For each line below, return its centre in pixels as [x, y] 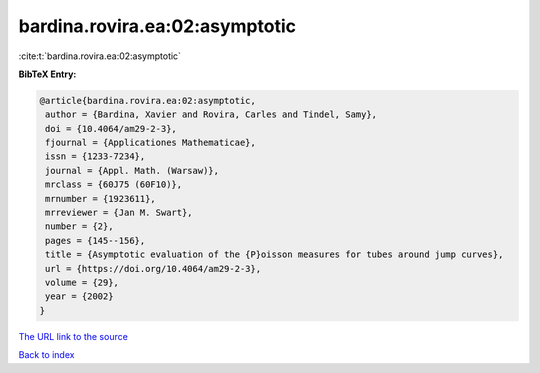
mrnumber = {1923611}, [101, 198]
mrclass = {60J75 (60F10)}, [114, 184]
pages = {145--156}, [95, 240]
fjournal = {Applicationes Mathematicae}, [151, 143]
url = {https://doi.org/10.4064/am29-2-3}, [153, 268]
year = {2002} [79, 296]
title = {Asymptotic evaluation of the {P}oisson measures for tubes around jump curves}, [274, 254]
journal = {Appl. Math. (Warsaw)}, [132, 170]
